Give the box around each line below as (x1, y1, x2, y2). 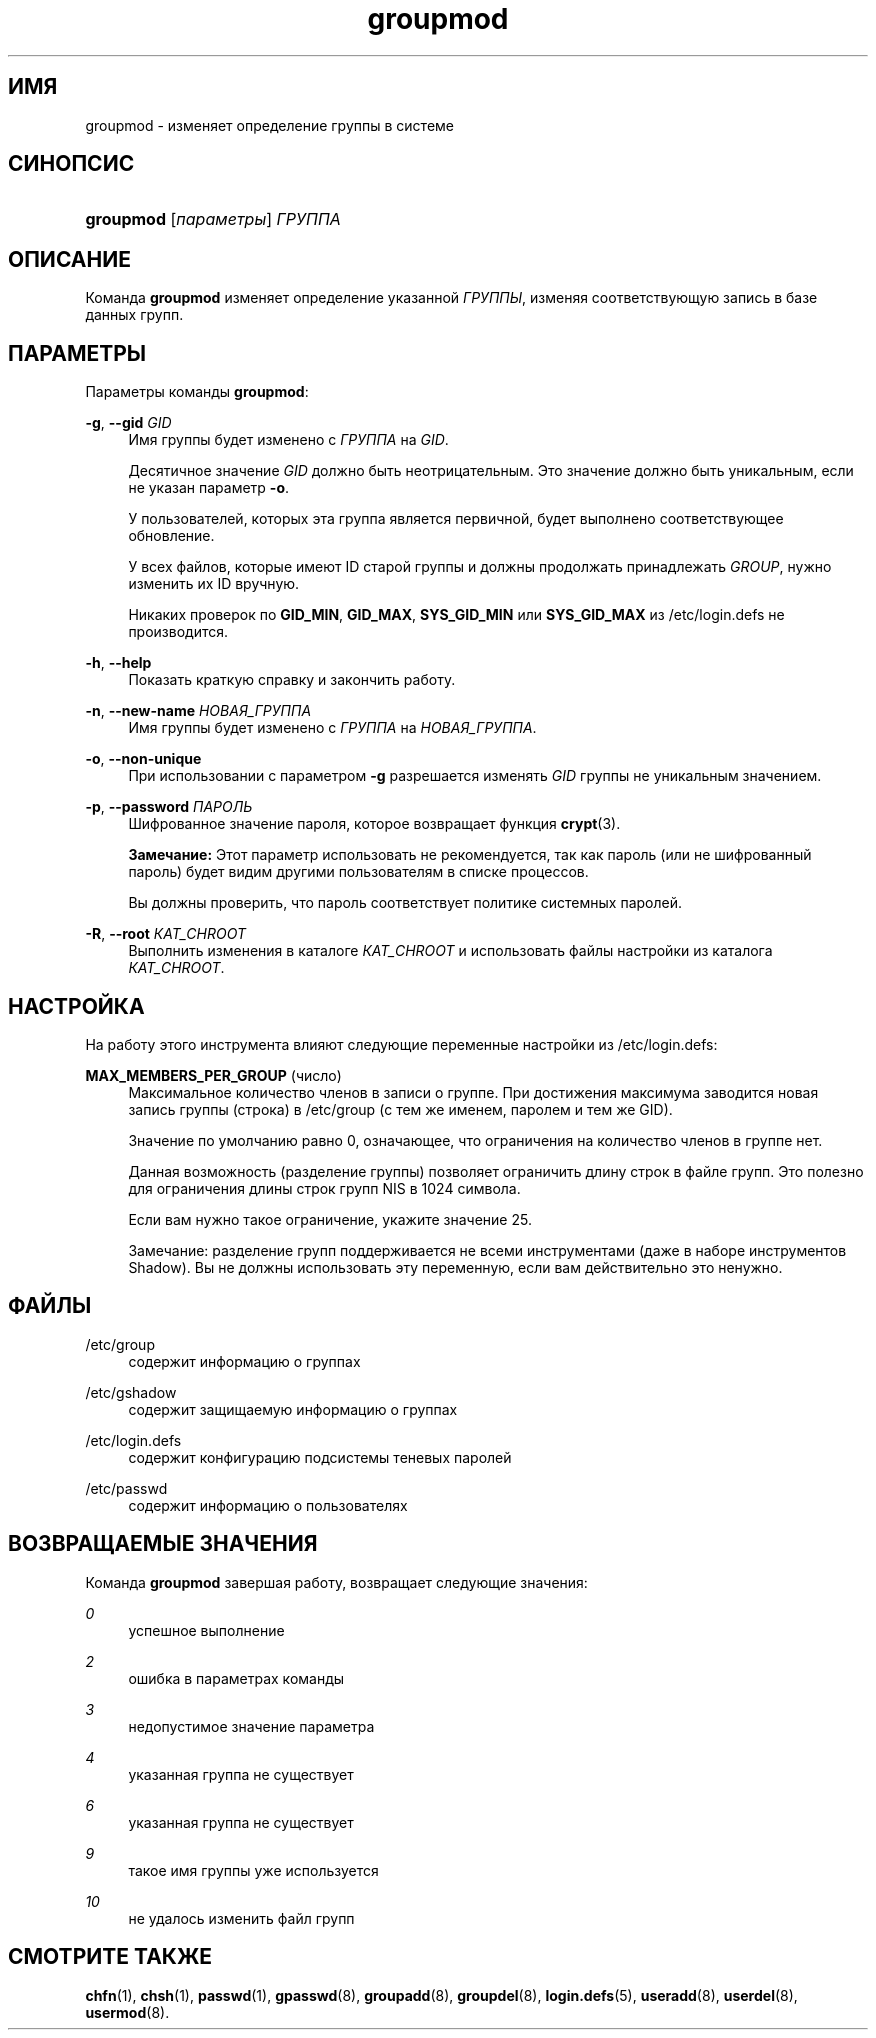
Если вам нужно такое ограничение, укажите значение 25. (128, 1210, 532, 1228)
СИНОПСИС (8, 151, 135, 177)
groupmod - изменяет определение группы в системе (85, 116, 455, 134)
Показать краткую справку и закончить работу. (128, 671, 456, 689)
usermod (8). (85, 2003, 170, 2021)
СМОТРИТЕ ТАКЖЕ (8, 1944, 213, 1970)
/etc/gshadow (85, 1383, 177, 1401)
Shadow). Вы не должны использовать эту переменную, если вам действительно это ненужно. (128, 1258, 783, 1276)
